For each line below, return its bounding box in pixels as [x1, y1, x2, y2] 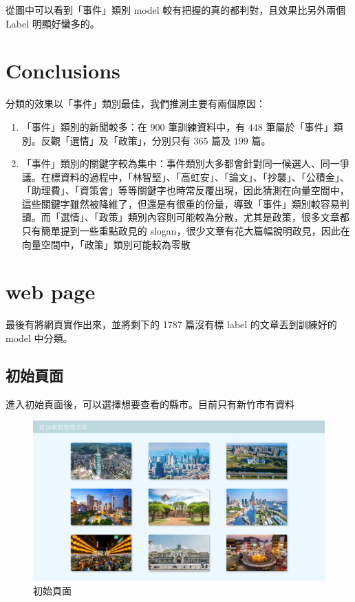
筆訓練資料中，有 [168, 119, 246, 133]
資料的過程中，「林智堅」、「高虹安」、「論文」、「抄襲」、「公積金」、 [60, 169, 349, 184]
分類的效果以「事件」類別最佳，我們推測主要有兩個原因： [6, 96, 266, 111]
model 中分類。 [6, 330, 73, 345]
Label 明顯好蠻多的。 [6, 16, 100, 30]
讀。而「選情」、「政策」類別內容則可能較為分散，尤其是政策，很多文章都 [21, 210, 349, 224]
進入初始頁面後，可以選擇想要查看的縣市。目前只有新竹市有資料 [6, 396, 294, 411]
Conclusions [6, 56, 120, 85]
